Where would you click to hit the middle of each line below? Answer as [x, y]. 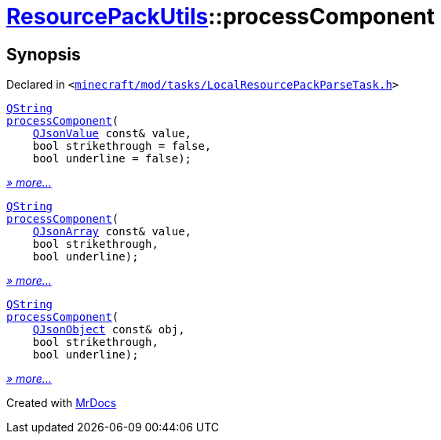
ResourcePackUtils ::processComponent [221, 16]
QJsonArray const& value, [112, 232]
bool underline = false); [112, 159]
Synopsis [44, 54]
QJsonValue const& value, [112, 134]
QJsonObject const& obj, [109, 330]
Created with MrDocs [62, 403]
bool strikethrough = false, [122, 146]
